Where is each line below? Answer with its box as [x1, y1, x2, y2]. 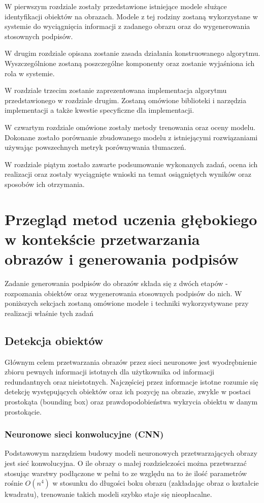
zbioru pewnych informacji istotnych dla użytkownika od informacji [5, 366, 214, 377]
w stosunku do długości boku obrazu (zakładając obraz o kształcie [52, 478, 259, 488]
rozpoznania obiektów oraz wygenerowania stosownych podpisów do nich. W [5, 288, 242, 298]
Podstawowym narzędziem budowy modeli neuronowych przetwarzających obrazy [5, 448, 257, 458]
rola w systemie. [5, 68, 55, 78]
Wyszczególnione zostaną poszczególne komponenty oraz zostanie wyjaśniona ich [5, 57, 255, 68]
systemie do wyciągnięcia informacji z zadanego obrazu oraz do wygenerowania [5, 21, 250, 32]
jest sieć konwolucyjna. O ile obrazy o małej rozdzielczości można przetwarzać [5, 457, 247, 468]
